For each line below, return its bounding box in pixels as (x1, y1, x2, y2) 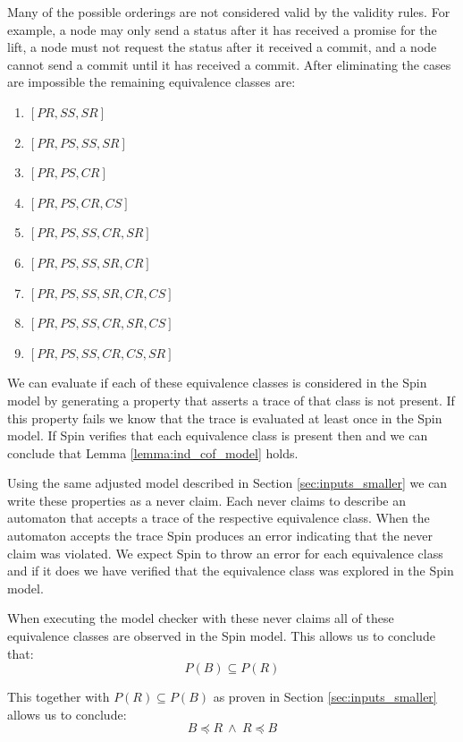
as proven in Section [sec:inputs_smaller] (213, 687, 437, 706)
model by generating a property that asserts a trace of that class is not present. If (7, 390, 455, 409)
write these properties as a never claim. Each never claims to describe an (7, 490, 407, 509)
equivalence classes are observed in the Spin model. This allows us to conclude (7, 627, 435, 645)
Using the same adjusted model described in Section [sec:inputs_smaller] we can (7, 473, 448, 492)
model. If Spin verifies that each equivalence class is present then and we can (7, 426, 428, 445)
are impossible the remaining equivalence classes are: (7, 72, 296, 91)
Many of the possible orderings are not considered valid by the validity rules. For (7, 3, 450, 21)
